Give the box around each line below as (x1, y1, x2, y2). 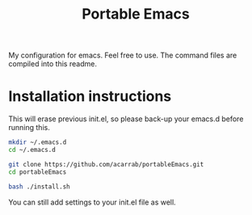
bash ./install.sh (8, 183, 70, 191)
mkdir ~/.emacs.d (8, 138, 67, 146)
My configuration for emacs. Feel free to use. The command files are (8, 50, 237, 61)
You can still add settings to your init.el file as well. (8, 197, 176, 207)
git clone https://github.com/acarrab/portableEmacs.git (8, 160, 204, 168)
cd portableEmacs (8, 167, 67, 176)
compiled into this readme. (8, 59, 97, 69)
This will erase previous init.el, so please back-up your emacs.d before (8, 114, 244, 124)
